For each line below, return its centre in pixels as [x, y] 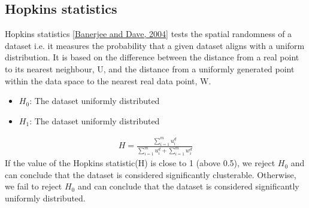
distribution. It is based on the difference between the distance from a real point [152, 57]
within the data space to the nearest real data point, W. [108, 80]
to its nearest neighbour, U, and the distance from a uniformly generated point [150, 68]
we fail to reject [34, 186]
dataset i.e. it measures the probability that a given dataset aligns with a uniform [155, 45]
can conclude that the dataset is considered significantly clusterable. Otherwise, [151, 174]
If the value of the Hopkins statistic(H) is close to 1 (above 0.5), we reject [140, 163]
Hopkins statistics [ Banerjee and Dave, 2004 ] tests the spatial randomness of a [149, 34]
